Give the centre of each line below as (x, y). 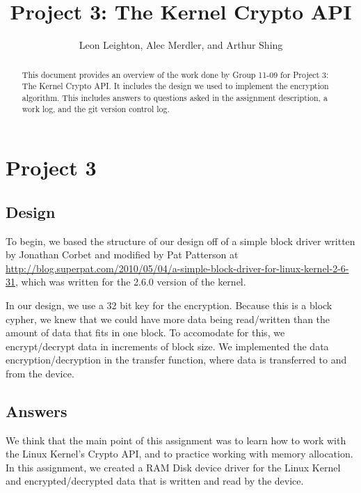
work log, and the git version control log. (96, 109)
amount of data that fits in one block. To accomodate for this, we (145, 332)
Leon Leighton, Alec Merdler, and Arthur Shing (181, 45)
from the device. (40, 373)
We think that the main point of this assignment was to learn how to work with (176, 440)
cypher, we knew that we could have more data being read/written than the (168, 319)
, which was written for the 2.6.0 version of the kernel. (131, 282)
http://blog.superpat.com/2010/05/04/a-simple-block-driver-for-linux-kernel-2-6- (177, 268)
